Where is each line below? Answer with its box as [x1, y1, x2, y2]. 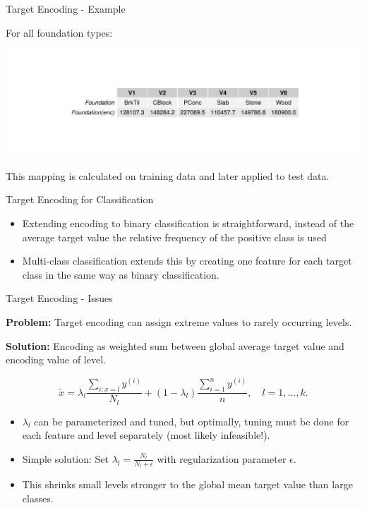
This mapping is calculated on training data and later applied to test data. [6, 168, 330, 183]
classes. [22, 490, 54, 505]
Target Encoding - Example [6, 1, 126, 16]
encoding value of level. [6, 352, 106, 367]
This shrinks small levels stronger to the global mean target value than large [22, 477, 353, 492]
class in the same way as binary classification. [22, 267, 219, 282]
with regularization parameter [157, 451, 287, 466]
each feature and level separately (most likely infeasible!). [22, 428, 270, 442]
